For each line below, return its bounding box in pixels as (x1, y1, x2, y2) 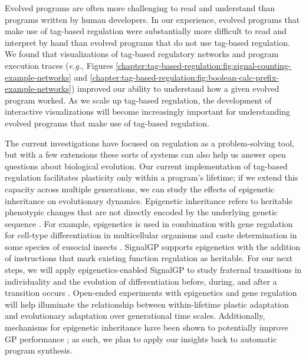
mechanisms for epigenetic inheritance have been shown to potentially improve (5, 321, 288, 334)
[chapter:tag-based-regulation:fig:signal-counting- (116, 59, 291, 71)
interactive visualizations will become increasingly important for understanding (5, 105, 290, 118)
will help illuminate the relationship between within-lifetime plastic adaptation (5, 298, 289, 310)
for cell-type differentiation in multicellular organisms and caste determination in (5, 229, 297, 241)
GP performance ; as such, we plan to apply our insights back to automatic (5, 332, 277, 345)
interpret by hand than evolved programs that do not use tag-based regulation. (5, 36, 290, 48)
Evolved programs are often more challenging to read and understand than (5, 2, 275, 14)
